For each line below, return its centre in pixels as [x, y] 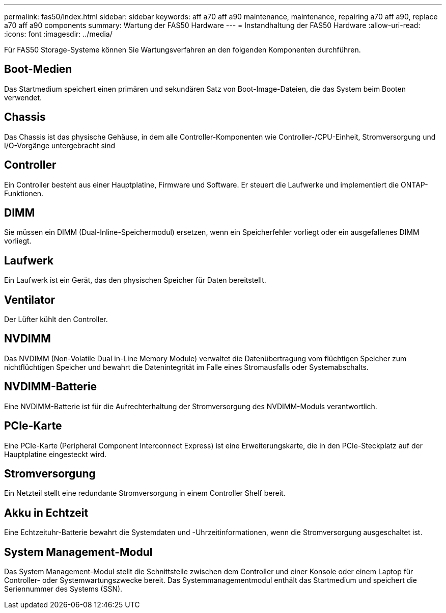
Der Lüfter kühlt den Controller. [56, 319]
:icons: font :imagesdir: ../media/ [58, 34]
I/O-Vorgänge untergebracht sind [60, 145]
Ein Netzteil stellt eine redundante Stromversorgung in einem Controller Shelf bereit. [145, 493]
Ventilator [30, 300]
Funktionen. [24, 193]
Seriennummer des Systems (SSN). [63, 589]
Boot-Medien [38, 69]
